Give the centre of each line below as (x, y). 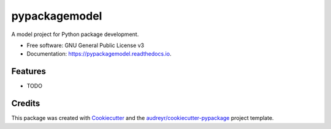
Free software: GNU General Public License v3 (86, 45)
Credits (26, 104)
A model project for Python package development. (75, 34)
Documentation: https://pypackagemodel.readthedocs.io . (99, 54)
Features (29, 71)
